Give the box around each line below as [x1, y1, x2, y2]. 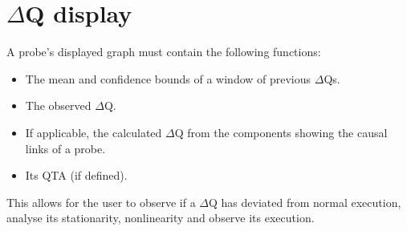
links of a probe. [25, 140, 106, 156]
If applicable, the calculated [25, 124, 162, 140]
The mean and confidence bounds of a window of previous [25, 70, 311, 87]
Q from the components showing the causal [174, 124, 388, 140]
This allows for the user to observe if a [6, 193, 196, 210]
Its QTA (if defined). [25, 167, 128, 184]
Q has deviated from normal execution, [209, 193, 401, 210]
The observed [25, 97, 92, 114]
